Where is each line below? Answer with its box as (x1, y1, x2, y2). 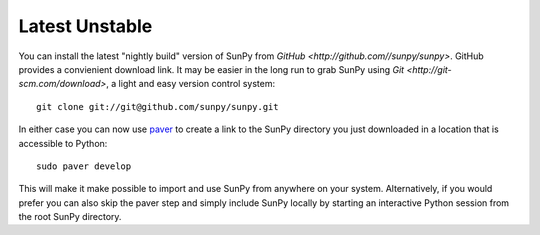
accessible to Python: (18, 137, 108, 149)
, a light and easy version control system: (106, 78, 275, 90)
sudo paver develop (36, 160, 132, 172)
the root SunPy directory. (18, 211, 122, 223)
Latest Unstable (18, 15, 153, 37)
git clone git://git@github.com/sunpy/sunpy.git (36, 101, 279, 112)
